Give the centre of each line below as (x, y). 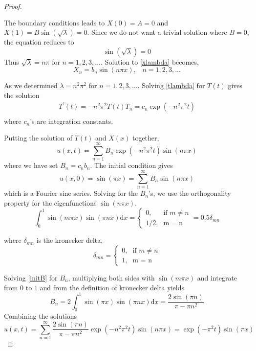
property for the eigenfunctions (50, 202)
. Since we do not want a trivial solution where (157, 32)
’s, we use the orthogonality (190, 193)
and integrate (217, 277)
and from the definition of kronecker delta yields (112, 287)
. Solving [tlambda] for (171, 85)
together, (146, 137)
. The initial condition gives (131, 165)
